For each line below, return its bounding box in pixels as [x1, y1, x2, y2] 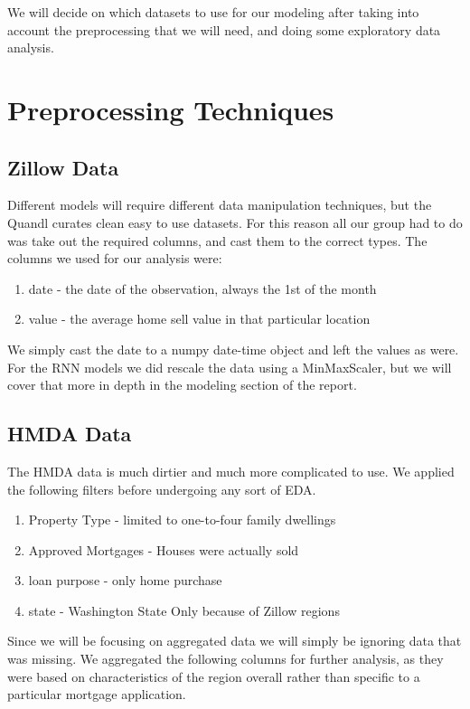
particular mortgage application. [7, 685, 186, 704]
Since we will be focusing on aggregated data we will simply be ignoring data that [7, 631, 462, 650]
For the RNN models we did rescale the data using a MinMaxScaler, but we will [7, 357, 452, 376]
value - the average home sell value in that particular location [28, 309, 371, 328]
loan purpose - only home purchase [28, 571, 222, 590]
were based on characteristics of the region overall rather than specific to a [7, 666, 420, 685]
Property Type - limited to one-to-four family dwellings [28, 510, 336, 529]
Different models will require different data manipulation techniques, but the [7, 195, 432, 214]
